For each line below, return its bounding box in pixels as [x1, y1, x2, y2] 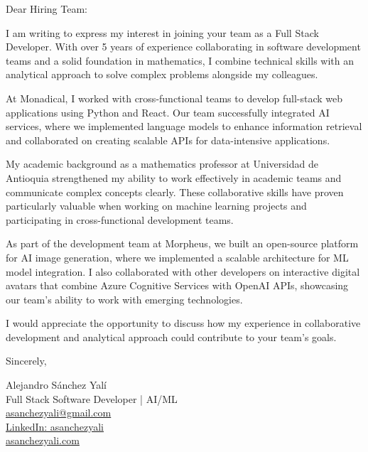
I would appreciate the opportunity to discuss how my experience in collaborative [6, 316, 361, 330]
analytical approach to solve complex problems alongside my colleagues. [6, 67, 318, 82]
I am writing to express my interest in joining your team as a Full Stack [6, 25, 319, 40]
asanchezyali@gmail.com [6, 405, 112, 420]
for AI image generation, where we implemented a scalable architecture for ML [6, 249, 349, 264]
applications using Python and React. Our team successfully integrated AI [6, 104, 330, 119]
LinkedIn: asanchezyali [6, 419, 104, 434]
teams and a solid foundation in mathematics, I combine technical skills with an [6, 53, 354, 68]
